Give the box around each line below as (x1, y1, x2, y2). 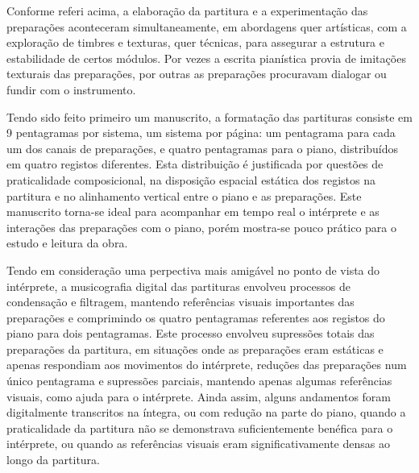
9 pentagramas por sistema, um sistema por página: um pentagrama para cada (6, 124, 396, 141)
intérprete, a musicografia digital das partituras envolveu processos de (6, 277, 351, 294)
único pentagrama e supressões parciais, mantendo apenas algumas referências (6, 372, 392, 389)
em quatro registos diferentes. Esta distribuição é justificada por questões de (6, 156, 384, 172)
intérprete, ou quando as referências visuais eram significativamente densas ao (6, 435, 390, 452)
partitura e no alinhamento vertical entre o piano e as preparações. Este (6, 187, 362, 204)
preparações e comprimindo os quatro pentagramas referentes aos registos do (6, 309, 385, 326)
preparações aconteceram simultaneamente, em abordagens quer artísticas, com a (6, 18, 407, 35)
